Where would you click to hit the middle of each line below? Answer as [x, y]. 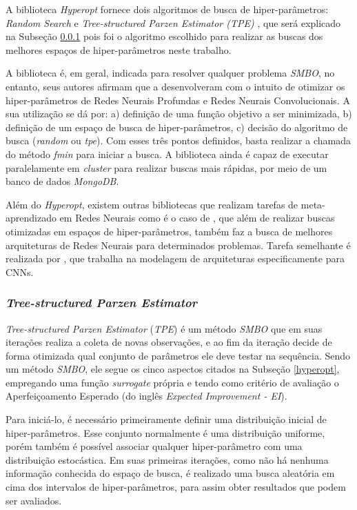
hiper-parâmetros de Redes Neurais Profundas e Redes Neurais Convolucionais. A [178, 100]
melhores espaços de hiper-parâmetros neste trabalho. [119, 49]
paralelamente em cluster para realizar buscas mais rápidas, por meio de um [166, 167]
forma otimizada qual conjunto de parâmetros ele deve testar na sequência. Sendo [178, 355]
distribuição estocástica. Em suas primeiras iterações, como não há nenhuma [167, 459]
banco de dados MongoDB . [62, 181]
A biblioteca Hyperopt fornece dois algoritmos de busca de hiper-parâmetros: [167, 9]
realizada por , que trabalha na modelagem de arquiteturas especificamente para [175, 258]
